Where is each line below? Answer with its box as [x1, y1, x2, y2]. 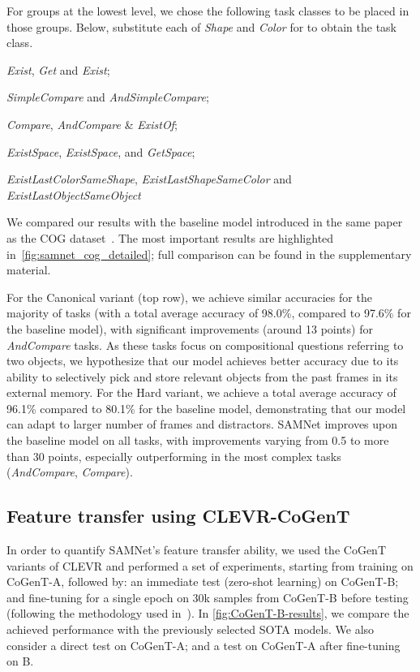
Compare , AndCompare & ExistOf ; [6, 115, 178, 132]
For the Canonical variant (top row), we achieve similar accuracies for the [6, 288, 372, 305]
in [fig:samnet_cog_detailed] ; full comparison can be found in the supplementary [6, 245, 412, 262]
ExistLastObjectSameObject [6, 186, 141, 203]
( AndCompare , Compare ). [6, 463, 133, 480]
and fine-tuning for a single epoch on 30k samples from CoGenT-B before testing [6, 588, 409, 605]
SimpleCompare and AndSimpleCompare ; [6, 88, 209, 106]
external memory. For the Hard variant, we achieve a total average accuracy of [6, 384, 396, 401]
